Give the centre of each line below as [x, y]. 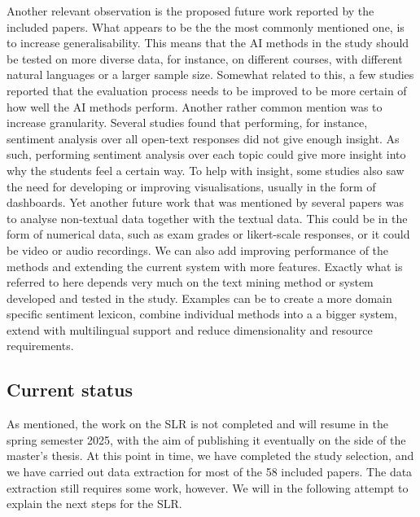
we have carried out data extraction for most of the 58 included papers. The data [210, 472]
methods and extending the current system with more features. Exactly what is [205, 266]
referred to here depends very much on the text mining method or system [190, 282]
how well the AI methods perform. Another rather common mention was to [195, 106]
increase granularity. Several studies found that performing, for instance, [187, 123]
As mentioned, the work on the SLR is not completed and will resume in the [197, 424]
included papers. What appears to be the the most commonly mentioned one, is [206, 26]
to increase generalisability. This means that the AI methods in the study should [208, 43]
